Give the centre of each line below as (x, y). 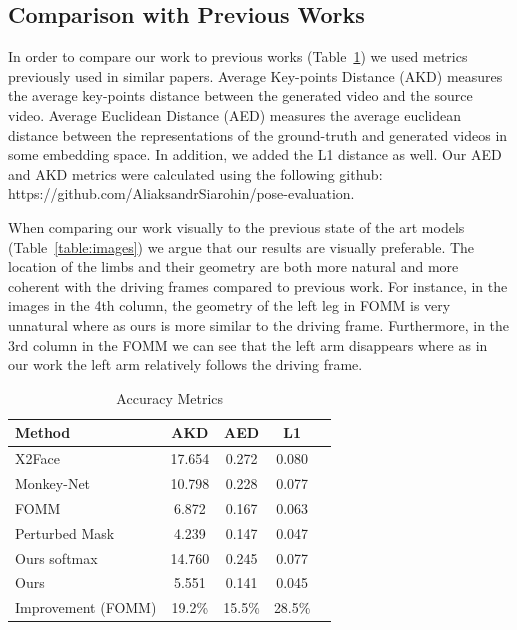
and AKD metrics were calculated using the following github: (195, 173)
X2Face (37, 458)
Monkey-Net (53, 482)
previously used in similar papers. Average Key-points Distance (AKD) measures (255, 75)
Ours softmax (56, 557)
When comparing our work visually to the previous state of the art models (236, 226)
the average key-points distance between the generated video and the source (240, 95)
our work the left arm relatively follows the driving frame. (185, 364)
